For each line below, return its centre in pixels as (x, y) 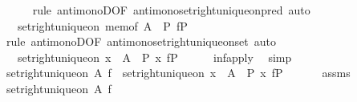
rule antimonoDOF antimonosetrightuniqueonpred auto (171, 10)
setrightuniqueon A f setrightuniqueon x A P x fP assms (178, 73)
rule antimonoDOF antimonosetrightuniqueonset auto (141, 41)
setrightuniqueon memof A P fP (102, 25)
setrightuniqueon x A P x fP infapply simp (154, 57)
